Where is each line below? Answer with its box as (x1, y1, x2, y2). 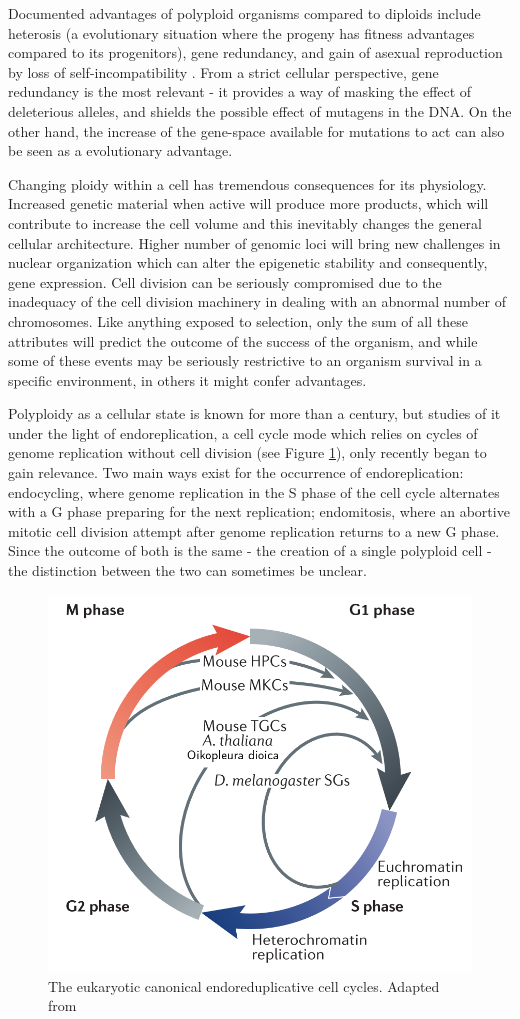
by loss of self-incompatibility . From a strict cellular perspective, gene (8, 61, 439, 82)
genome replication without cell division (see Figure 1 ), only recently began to (8, 442, 487, 463)
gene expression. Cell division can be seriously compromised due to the (8, 271, 442, 292)
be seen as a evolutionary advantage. (8, 140, 233, 161)
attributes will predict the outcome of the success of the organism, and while (8, 330, 478, 351)
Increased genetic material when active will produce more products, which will (8, 193, 489, 214)
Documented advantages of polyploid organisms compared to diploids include (8, 3, 481, 23)
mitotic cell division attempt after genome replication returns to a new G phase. (8, 520, 500, 541)
